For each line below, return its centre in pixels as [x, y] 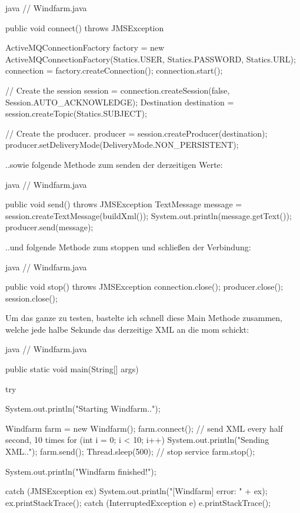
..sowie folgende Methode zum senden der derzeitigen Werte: [114, 164]
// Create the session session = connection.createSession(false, [118, 90]
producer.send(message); [49, 227]
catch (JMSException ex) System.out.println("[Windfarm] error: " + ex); [136, 491]
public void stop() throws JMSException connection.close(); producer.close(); [144, 287]
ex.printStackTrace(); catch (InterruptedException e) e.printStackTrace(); [138, 502]
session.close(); [31, 298]
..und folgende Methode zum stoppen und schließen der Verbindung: [128, 246]
